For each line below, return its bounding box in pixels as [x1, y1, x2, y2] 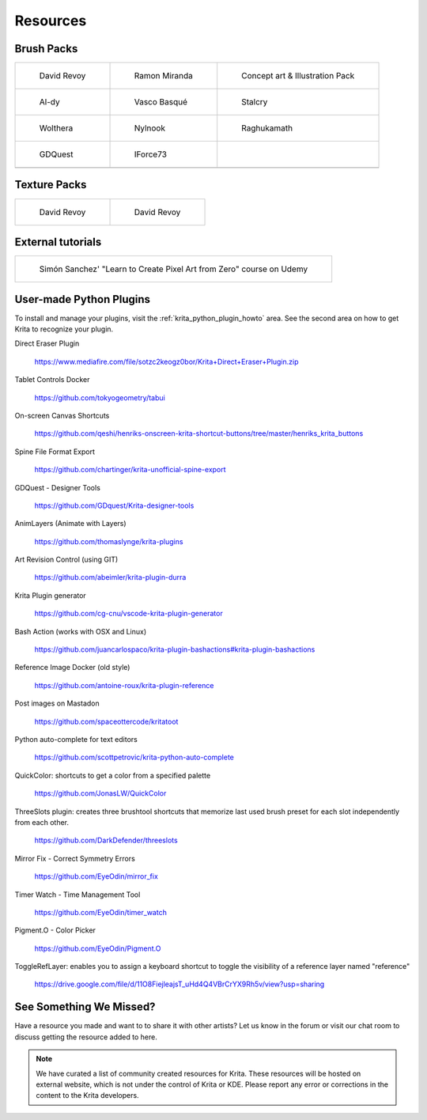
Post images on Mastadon [14, 698, 100, 708]
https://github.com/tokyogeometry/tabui [34, 392, 165, 403]
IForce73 [134, 149, 168, 160]
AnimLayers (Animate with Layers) [14, 519, 127, 528]
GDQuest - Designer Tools [14, 482, 100, 492]
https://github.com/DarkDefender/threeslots [34, 835, 178, 846]
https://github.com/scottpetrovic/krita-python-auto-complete [34, 752, 235, 762]
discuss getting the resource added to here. [14, 1032, 157, 1042]
